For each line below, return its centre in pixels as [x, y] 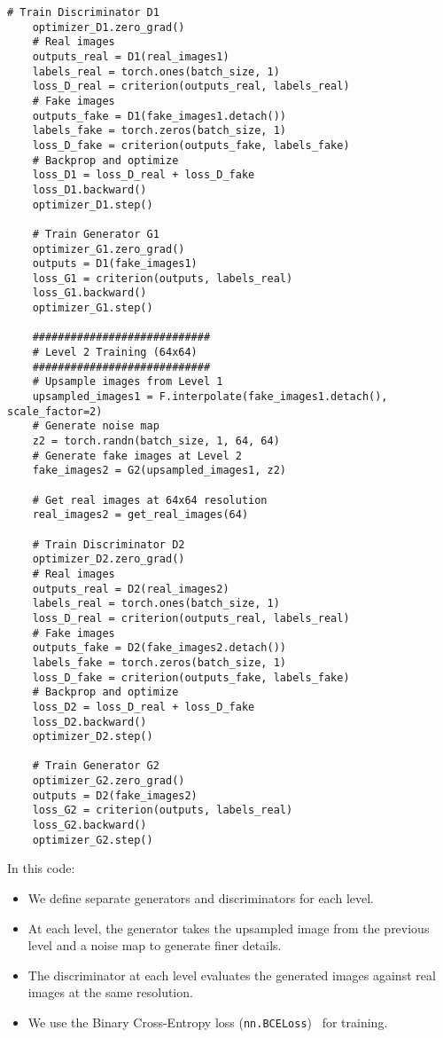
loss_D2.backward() [89, 722]
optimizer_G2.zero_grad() [109, 781]
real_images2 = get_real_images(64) [140, 515]
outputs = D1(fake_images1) [115, 264]
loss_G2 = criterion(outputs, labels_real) [163, 810]
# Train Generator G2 [96, 766]
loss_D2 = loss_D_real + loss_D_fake [144, 707]
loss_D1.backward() [89, 189]
